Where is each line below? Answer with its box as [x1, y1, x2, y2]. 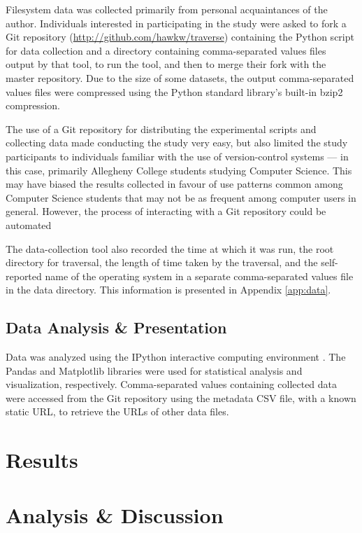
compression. [6, 98, 60, 113]
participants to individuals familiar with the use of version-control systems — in [6, 148, 349, 163]
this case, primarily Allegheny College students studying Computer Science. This [6, 162, 352, 177]
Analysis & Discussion [6, 500, 224, 529]
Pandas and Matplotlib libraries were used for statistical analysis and [6, 363, 303, 378]
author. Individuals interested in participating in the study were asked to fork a [6, 15, 347, 30]
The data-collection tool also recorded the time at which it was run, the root [6, 241, 334, 256]
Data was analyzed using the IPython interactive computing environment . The [6, 349, 346, 364]
